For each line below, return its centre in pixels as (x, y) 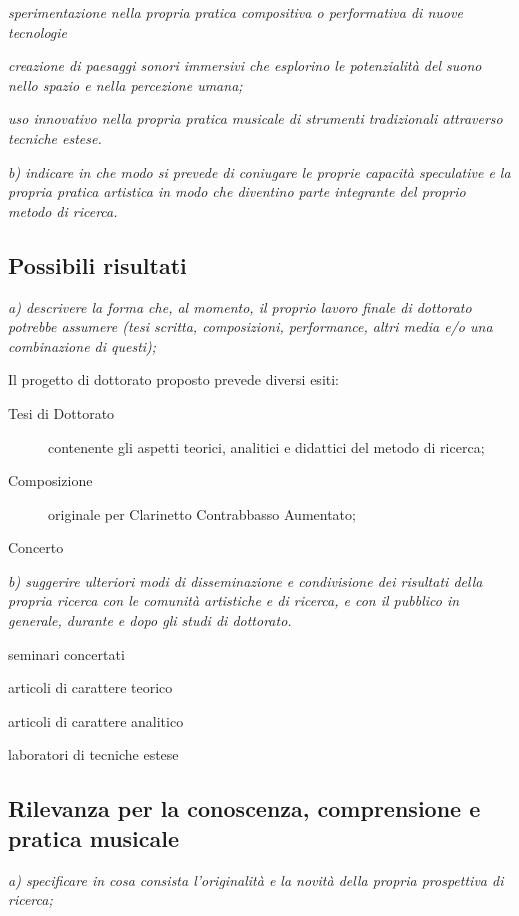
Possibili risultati (97, 264)
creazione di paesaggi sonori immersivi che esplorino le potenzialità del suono (245, 65)
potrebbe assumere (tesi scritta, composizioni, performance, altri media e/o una (250, 326)
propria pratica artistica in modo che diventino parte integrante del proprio (237, 191)
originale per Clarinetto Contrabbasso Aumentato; (202, 513)
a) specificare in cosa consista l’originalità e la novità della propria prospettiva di (256, 879)
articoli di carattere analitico (96, 720)
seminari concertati (66, 653)
